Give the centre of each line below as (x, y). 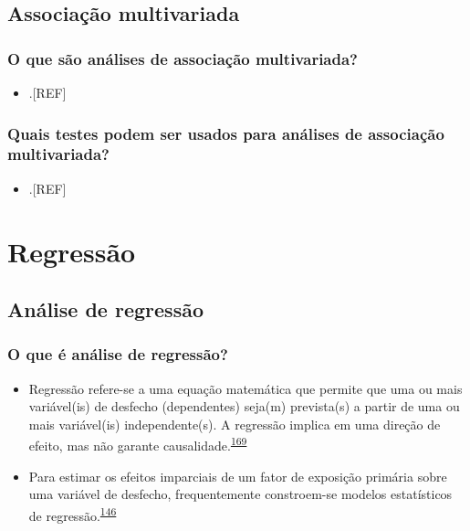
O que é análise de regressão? (118, 354)
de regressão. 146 (73, 514)
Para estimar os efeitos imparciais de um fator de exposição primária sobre (238, 476)
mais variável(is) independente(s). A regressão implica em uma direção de (235, 424)
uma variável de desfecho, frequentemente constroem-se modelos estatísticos (240, 494)
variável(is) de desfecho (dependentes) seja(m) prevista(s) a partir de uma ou (244, 406)
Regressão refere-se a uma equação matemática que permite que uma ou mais (245, 388)
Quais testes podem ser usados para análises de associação (226, 133)
